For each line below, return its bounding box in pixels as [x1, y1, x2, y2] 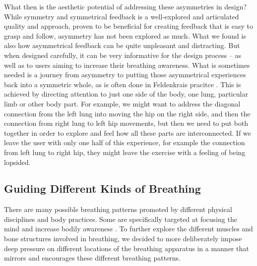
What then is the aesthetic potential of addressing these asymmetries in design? [4, 1, 247, 11]
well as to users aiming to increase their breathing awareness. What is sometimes [4, 59, 250, 70]
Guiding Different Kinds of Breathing [4, 181, 201, 196]
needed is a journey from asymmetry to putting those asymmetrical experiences [4, 69, 246, 80]
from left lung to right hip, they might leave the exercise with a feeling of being [4, 147, 246, 157]
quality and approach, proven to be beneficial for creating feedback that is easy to [4, 21, 253, 31]
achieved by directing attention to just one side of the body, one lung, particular [4, 89, 248, 99]
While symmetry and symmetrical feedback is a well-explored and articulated [4, 11, 239, 21]
